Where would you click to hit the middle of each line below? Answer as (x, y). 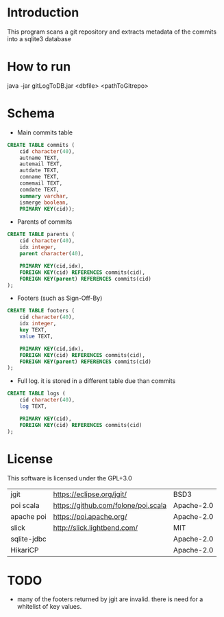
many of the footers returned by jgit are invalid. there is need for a (110, 599)
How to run (39, 67)
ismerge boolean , (44, 202)
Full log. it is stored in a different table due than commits (96, 381)
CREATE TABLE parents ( (41, 235)
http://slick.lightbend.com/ (96, 528)
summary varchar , (44, 196)
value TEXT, (36, 336)
